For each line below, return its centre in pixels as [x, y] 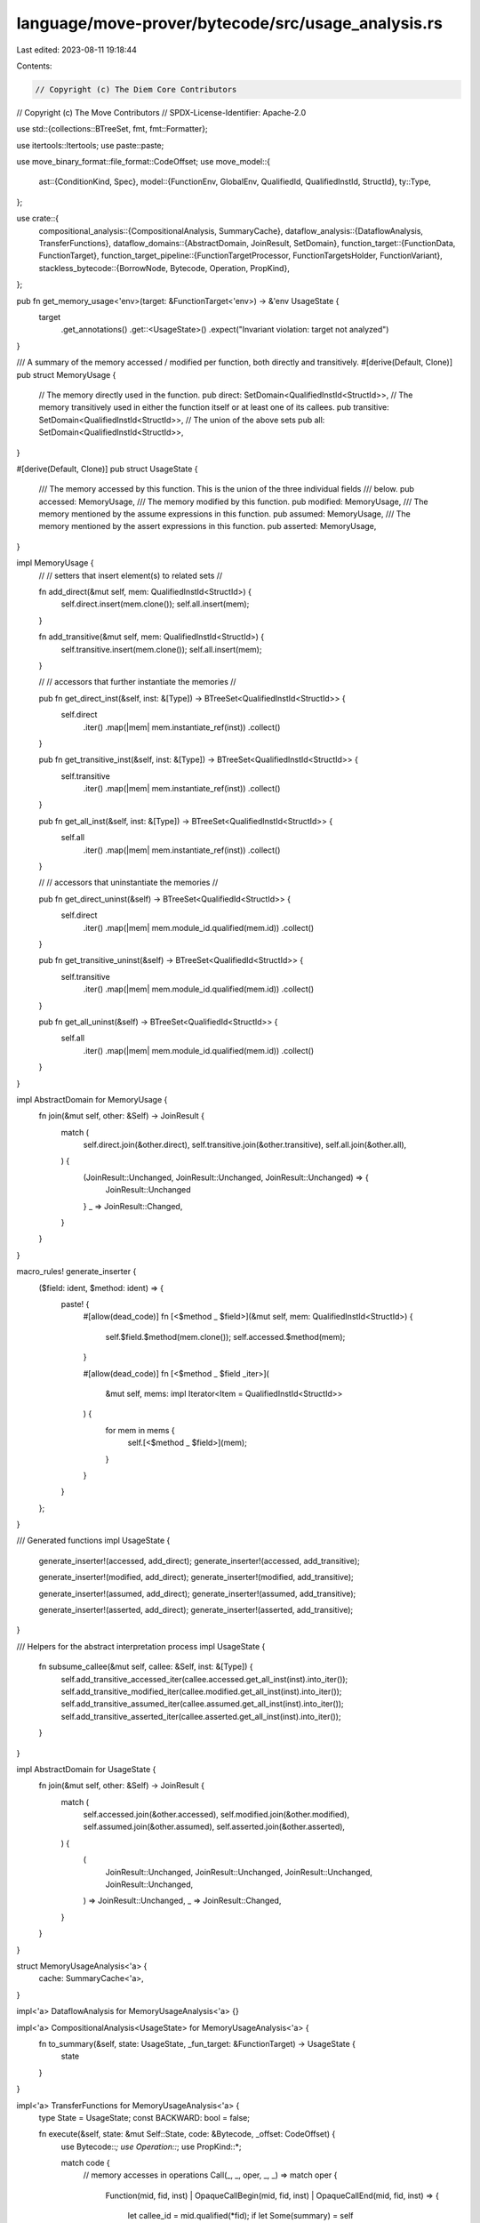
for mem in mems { [140, 1430]
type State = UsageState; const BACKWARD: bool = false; [144, 2117]
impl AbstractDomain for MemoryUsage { [92, 1099]
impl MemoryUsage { [55, 563]
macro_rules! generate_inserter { [76, 1272]
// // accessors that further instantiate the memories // [137, 682]
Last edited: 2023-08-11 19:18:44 [77, 50]
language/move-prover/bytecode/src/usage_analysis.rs [230, 23]
